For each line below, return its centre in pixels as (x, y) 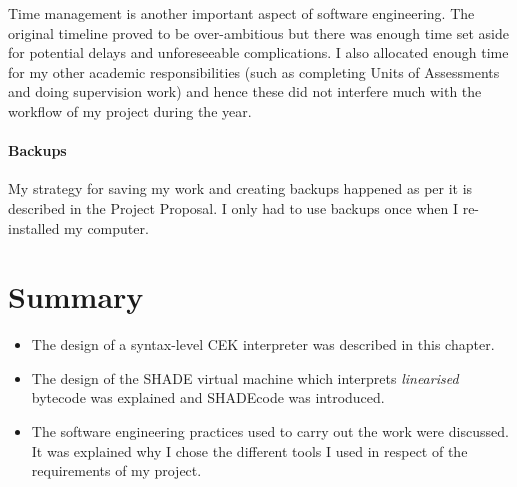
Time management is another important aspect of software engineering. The (241, 13)
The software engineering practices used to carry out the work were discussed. (270, 431)
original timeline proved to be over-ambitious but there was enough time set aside (258, 32)
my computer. (106, 227)
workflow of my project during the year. (130, 110)
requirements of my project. (116, 470)
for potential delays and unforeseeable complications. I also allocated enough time (258, 52)
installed (34, 227)
